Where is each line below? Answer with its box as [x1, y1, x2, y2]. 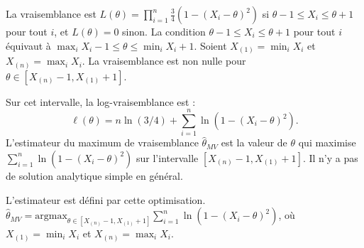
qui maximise [298, 135, 356, 150]
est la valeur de [221, 135, 287, 150]
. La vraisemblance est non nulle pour [82, 53, 246, 68]
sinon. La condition [122, 24, 206, 38]
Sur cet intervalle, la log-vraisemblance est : [6, 94, 196, 109]
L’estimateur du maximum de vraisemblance [6, 135, 199, 150]
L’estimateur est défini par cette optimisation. [6, 192, 206, 207]
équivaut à [6, 38, 51, 53]
